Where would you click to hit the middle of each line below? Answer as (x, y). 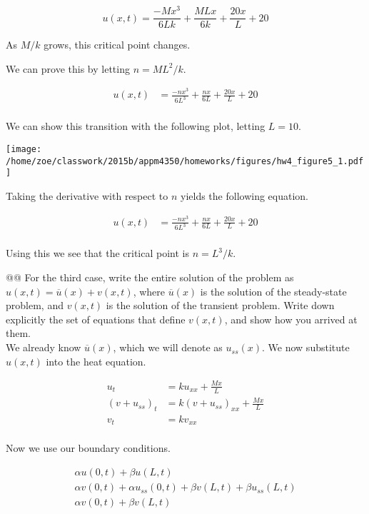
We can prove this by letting (68, 68)
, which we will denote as (168, 347)
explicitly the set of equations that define (96, 319)
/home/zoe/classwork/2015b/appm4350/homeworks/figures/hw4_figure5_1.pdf (185, 161)
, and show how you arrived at (291, 319)
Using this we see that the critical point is (97, 253)
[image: (24, 149)
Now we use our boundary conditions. (88, 448)
